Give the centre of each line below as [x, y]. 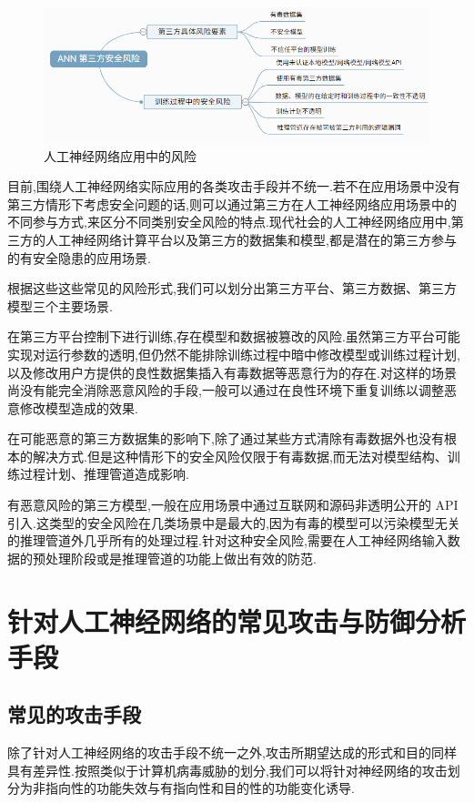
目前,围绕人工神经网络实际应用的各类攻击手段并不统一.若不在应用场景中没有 [234, 186]
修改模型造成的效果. [79, 407]
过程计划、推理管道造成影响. [104, 474]
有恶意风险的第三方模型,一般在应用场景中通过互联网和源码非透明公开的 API [233, 505]
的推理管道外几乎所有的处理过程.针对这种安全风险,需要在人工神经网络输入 [227, 540]
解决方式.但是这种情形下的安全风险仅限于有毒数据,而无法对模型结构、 [240, 456]
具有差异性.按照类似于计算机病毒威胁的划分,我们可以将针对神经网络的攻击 [227, 770]
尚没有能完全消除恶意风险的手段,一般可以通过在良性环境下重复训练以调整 [226, 390]
